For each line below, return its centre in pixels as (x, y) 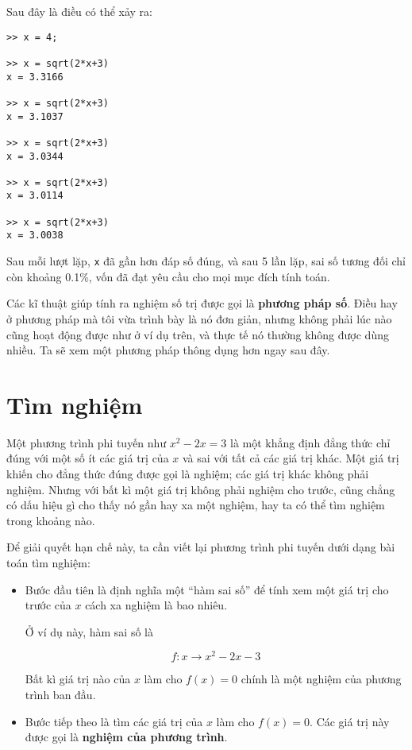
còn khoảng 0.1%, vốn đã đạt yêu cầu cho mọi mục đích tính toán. (168, 276)
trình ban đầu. (60, 695)
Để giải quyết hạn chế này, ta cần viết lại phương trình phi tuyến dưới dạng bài (201, 547)
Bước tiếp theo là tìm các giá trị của (114, 721)
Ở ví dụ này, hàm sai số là (89, 631)
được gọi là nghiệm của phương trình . (126, 737)
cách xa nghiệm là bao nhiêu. (156, 605)
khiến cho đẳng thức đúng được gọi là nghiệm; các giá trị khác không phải (188, 474)
